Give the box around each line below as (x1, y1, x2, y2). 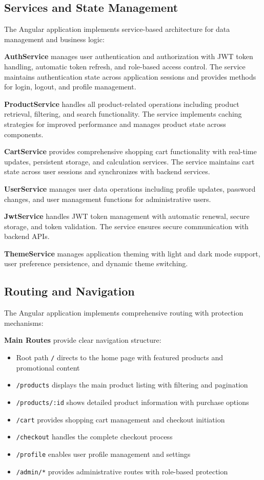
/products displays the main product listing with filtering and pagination (16, 379, 248, 390)
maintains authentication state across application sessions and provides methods (4, 71, 256, 82)
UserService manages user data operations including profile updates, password (4, 183, 256, 194)
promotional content (16, 362, 80, 373)
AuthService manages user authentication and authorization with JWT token (4, 51, 253, 62)
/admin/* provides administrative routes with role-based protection (16, 466, 228, 476)
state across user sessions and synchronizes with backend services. (4, 166, 210, 177)
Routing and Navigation (4, 283, 135, 299)
